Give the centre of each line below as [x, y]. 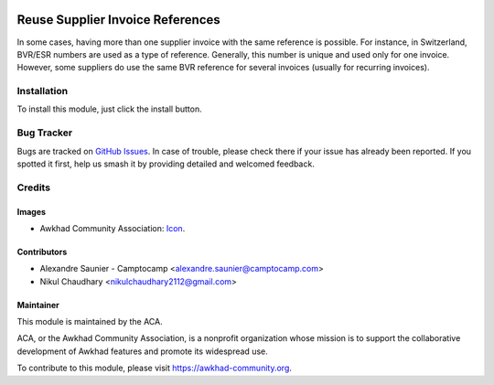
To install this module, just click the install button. [109, 109]
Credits [33, 187]
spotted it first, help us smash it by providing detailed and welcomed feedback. [166, 164]
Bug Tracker [45, 133]
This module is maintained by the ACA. [90, 322]
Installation [43, 91]
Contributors [42, 251]
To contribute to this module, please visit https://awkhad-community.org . [155, 368]
